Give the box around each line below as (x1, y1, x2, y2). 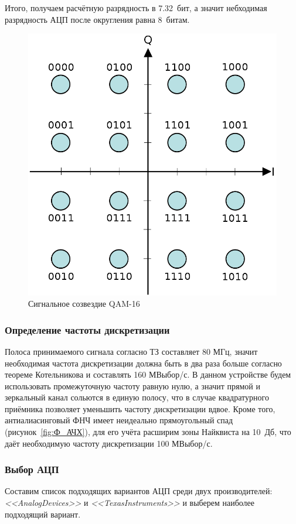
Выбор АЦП (5, 462, 59, 477)
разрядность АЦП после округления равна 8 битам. (5, 13, 190, 25)
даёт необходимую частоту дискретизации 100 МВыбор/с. (5, 437, 213, 449)
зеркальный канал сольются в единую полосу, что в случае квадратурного (5, 391, 269, 403)
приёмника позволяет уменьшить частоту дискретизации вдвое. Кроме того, (5, 402, 275, 415)
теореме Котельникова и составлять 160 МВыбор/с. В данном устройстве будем (5, 368, 291, 381)
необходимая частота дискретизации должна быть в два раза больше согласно (5, 357, 282, 369)
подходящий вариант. (5, 508, 81, 520)
